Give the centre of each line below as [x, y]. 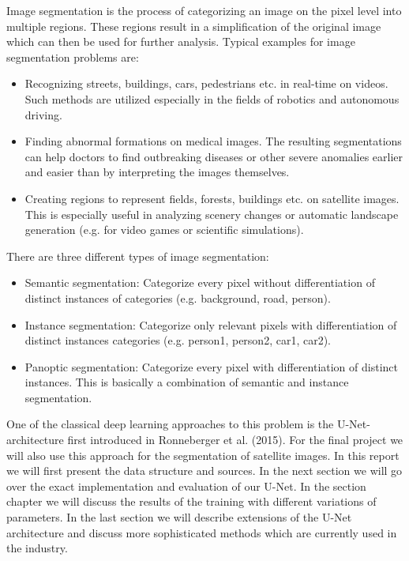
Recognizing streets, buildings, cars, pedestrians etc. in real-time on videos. [206, 83]
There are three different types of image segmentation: [138, 256]
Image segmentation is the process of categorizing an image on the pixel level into [204, 10]
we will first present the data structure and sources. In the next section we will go [204, 471]
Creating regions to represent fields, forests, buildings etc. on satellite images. [212, 198]
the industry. [37, 548]
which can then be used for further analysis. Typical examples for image [181, 41]
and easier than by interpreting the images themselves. [157, 172]
